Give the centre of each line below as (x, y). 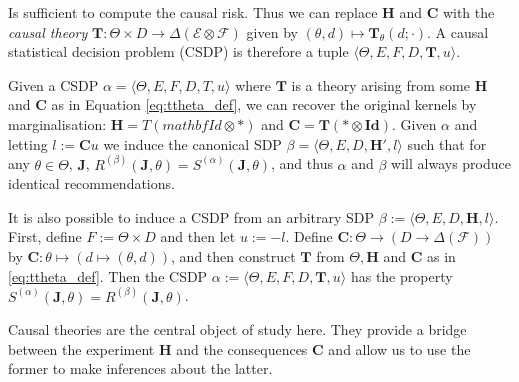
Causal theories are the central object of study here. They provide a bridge (237, 329)
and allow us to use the (399, 348)
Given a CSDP (53, 84)
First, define (45, 236)
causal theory (48, 31)
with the (468, 12)
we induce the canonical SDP (192, 143)
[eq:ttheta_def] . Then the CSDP (108, 275)
